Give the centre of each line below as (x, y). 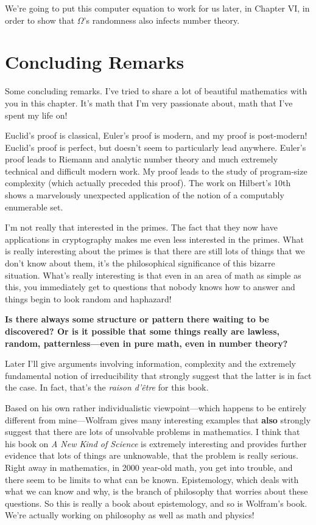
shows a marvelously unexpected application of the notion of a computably (145, 195)
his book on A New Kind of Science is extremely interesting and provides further (156, 443)
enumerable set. (34, 207)
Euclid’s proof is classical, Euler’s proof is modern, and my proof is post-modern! (156, 135)
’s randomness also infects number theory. (162, 20)
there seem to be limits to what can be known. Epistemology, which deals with (152, 479)
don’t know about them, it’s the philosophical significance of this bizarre (140, 263)
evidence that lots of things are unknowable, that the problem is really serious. (152, 455)
